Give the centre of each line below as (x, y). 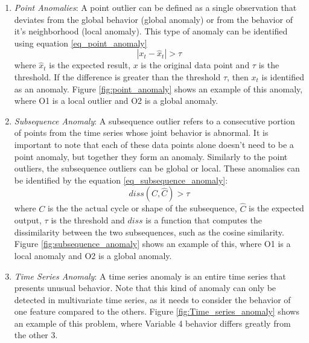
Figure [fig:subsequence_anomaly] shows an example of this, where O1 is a (152, 244)
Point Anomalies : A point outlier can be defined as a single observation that (155, 7)
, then (238, 76)
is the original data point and (195, 65)
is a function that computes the (204, 220)
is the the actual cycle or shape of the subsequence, (142, 208)
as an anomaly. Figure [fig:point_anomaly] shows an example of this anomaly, (158, 88)
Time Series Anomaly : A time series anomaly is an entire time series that (150, 276)
